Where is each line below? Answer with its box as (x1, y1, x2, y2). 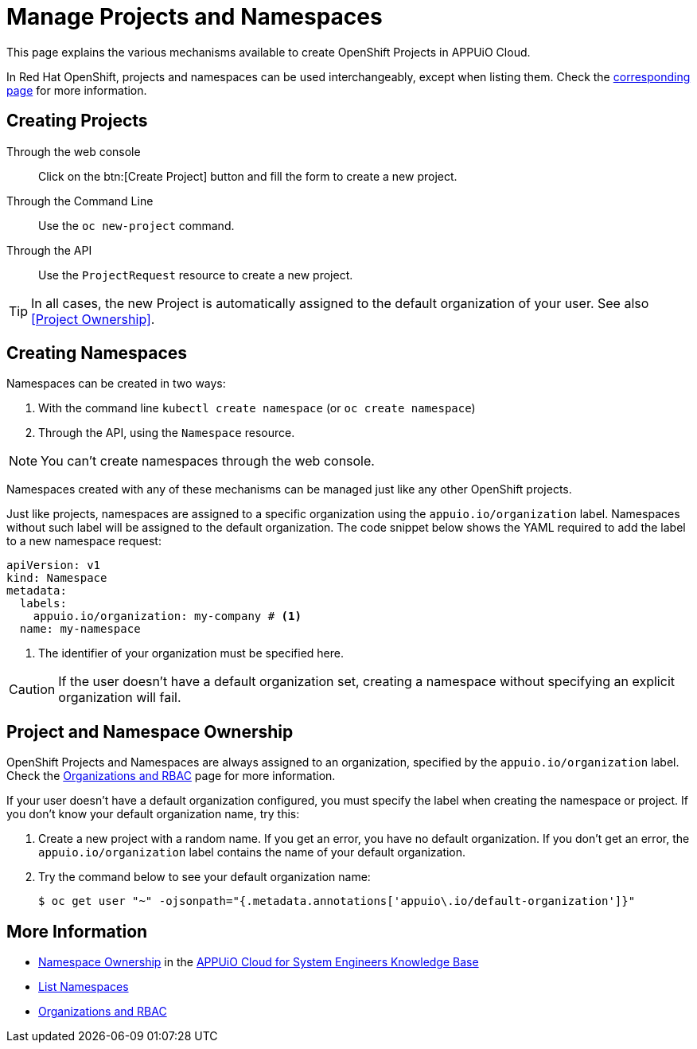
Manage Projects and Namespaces (6, 3, 383, 30)
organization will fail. (58, 689, 181, 706)
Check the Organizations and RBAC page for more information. (6, 769, 336, 783)
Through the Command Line (6, 193, 154, 208)
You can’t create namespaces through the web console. (41, 453, 375, 470)
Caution (9, 681, 56, 698)
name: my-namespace (19, 622, 141, 636)
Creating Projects (6, 111, 148, 131)
